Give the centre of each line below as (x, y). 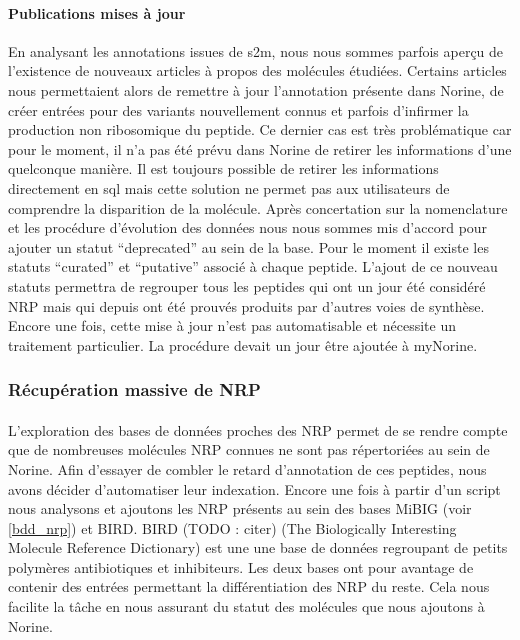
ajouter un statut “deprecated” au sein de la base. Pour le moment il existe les (248, 246)
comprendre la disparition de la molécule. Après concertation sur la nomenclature (258, 207)
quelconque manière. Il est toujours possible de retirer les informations (223, 168)
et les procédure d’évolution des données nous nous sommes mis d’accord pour (248, 227)
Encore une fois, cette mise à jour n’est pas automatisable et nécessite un (232, 325)
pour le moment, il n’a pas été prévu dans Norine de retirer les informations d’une (260, 148)
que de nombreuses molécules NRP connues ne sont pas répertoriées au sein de (249, 449)
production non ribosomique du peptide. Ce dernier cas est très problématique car (260, 129)
